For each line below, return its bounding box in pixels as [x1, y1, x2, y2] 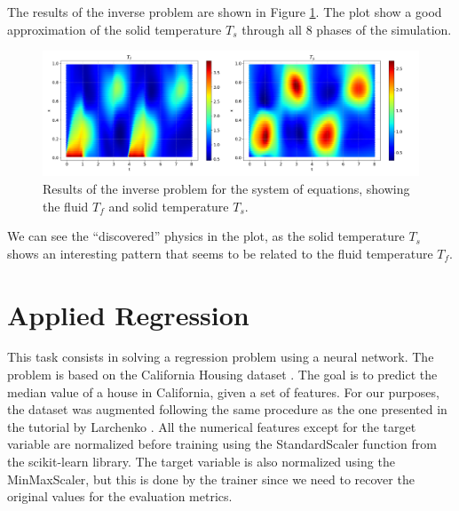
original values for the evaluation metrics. [7, 487, 233, 506]
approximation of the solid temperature [7, 20, 222, 38]
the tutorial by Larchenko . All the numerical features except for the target [7, 417, 416, 435]
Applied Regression [7, 296, 249, 332]
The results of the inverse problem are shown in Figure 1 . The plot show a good [7, 3, 442, 20]
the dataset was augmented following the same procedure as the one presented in [7, 400, 447, 419]
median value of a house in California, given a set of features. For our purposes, [7, 382, 439, 401]
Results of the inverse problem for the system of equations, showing [43, 179, 410, 197]
